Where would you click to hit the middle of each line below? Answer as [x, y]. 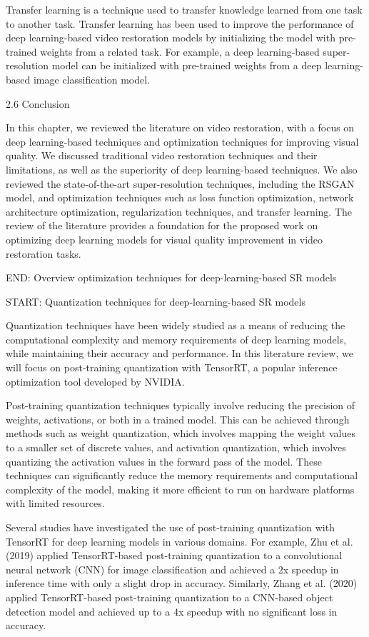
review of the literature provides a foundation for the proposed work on [162, 225]
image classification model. [92, 79]
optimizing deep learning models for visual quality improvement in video [165, 239]
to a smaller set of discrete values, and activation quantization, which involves [176, 447]
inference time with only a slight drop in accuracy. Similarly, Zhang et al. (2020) [182, 583]
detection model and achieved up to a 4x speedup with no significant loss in [172, 611]
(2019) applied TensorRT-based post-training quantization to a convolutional [174, 555]
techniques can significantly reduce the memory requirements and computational [182, 475]
